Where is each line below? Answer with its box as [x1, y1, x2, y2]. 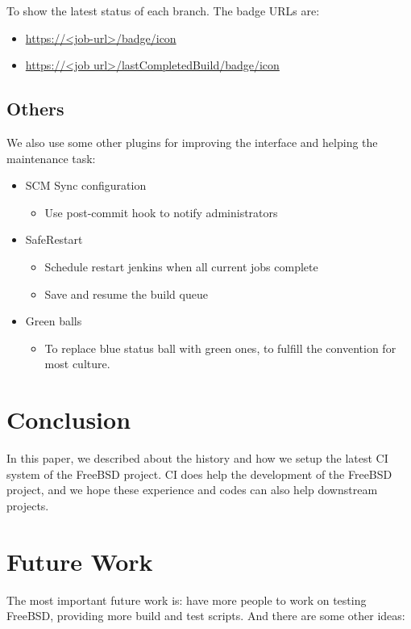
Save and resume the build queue [44, 285, 208, 302]
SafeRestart [25, 231, 83, 248]
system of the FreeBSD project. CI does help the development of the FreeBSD [6, 465, 392, 482]
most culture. [44, 355, 110, 372]
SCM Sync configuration [25, 177, 147, 194]
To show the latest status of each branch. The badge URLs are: [6, 2, 320, 19]
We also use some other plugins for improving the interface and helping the [6, 133, 378, 150]
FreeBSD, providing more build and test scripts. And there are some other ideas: [6, 607, 405, 624]
